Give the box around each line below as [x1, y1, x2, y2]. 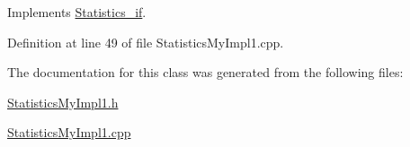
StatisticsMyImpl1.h [7, 92, 119, 111]
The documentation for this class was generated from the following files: [7, 63, 404, 82]
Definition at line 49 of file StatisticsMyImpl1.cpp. [7, 32, 284, 51]
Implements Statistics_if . [7, 3, 147, 21]
